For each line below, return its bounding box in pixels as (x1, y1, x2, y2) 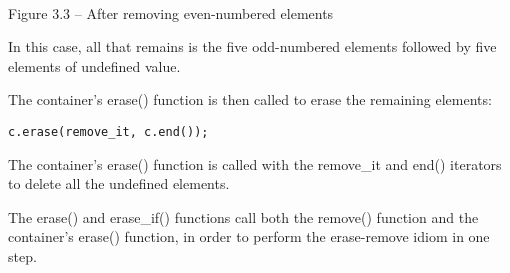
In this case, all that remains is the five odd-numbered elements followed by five (8, 36, 497, 57)
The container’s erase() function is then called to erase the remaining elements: (8, 89, 492, 110)
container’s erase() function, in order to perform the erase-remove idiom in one (8, 226, 490, 247)
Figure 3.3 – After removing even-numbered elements (8, 2, 334, 23)
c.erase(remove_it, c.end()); (8, 124, 209, 139)
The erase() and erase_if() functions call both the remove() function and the (8, 206, 479, 227)
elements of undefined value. (8, 55, 181, 76)
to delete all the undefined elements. (8, 173, 230, 194)
